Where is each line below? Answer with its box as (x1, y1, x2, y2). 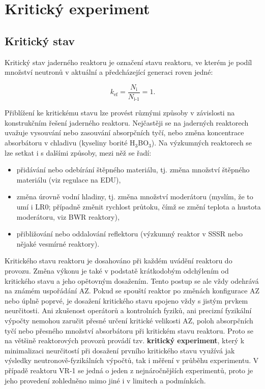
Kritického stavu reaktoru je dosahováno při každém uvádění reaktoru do (5, 255, 232, 266)
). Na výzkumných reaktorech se (151, 137, 252, 148)
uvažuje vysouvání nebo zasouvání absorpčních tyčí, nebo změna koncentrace (5, 127, 244, 138)
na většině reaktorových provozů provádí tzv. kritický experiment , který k (5, 335, 245, 346)
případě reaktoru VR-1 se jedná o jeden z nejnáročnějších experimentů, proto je (5, 365, 253, 375)
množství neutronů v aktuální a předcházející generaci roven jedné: (5, 67, 213, 77)
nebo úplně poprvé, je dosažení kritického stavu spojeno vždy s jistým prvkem (5, 295, 248, 306)
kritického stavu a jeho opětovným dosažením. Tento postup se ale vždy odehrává (5, 275, 259, 286)
